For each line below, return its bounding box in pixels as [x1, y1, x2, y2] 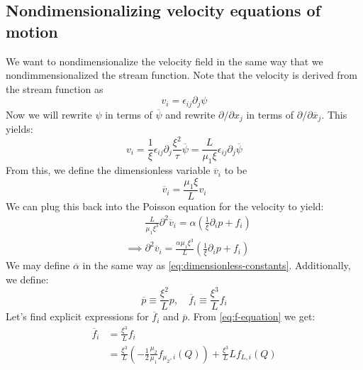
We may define [6, 258, 70, 273]
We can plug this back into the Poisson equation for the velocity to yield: [6, 198, 324, 213]
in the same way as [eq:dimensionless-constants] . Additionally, [82, 258, 351, 273]
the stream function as [6, 81, 104, 96]
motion [6, 20, 58, 42]
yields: [6, 121, 33, 136]
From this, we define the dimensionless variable [6, 163, 211, 178]
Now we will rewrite [6, 107, 92, 121]
